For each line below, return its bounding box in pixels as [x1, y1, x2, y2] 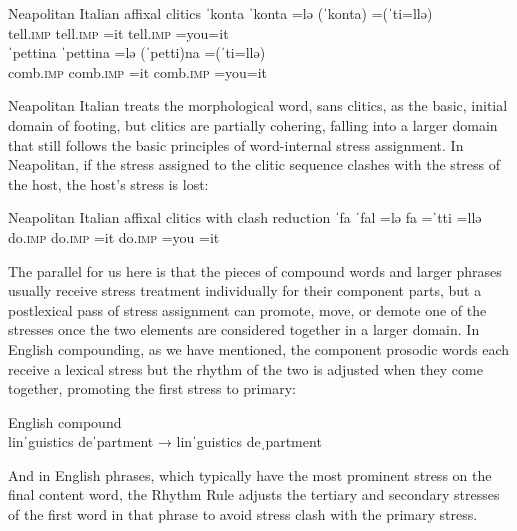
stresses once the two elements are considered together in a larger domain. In [8, 319, 480, 340]
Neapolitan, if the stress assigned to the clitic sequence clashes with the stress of [8, 154, 501, 175]
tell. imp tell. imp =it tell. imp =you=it [8, 22, 229, 43]
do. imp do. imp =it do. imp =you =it [8, 226, 220, 247]
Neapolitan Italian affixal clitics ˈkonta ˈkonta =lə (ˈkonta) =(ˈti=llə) [8, 3, 433, 23]
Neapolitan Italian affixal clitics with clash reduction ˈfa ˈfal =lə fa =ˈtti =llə [8, 207, 482, 228]
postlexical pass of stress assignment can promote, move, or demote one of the [8, 299, 487, 320]
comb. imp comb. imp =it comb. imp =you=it [8, 61, 268, 82]
